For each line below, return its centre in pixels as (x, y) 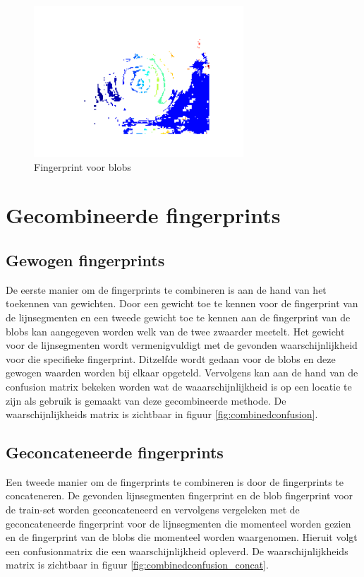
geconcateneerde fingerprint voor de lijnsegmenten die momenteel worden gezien (178, 523)
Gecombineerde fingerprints (143, 215)
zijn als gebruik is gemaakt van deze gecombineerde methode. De (146, 400)
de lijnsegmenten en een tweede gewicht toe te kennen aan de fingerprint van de (178, 317)
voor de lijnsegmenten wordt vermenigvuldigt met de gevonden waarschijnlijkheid (182, 345)
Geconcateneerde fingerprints (115, 452)
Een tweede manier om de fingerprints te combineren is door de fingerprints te (175, 481)
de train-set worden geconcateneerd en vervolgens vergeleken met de (153, 510)
